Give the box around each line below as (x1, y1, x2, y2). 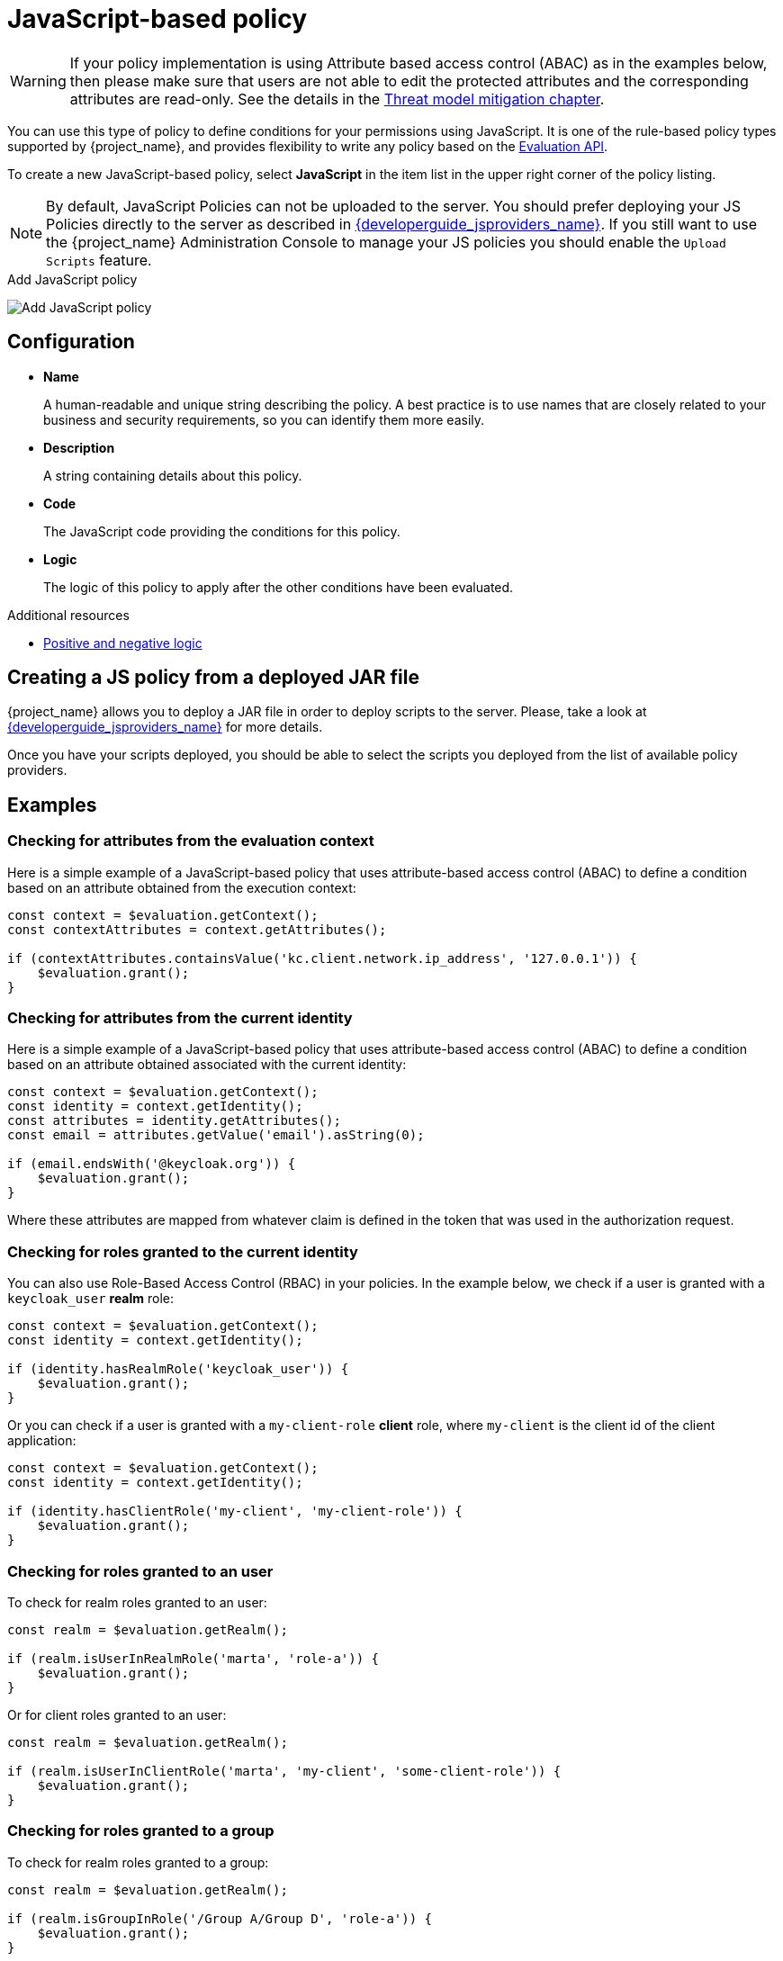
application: (7, 1433, 76, 1449)
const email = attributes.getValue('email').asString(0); (7, 1128, 425, 1143)
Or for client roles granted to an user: (7, 1706, 227, 1723)
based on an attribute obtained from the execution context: (7, 879, 356, 895)
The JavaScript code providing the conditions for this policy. (43, 523, 400, 539)
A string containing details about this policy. (43, 467, 302, 483)
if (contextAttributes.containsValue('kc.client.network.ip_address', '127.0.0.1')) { (7, 950, 637, 966)
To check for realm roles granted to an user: (7, 1594, 267, 1610)
